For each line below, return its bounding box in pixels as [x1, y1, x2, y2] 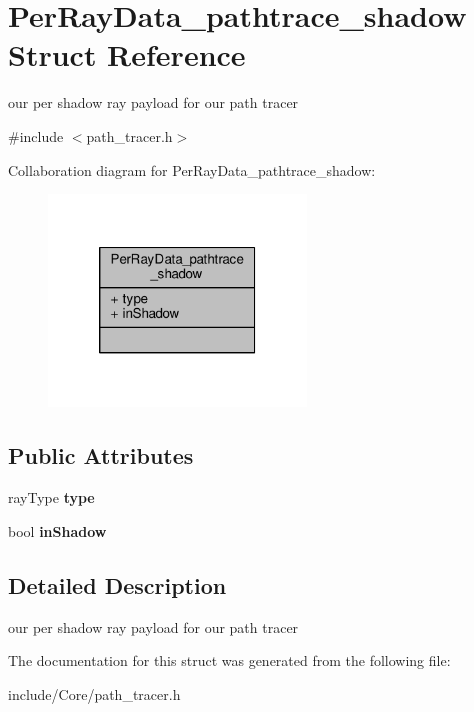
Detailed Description [8, 569, 227, 600]
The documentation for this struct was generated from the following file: [8, 650, 451, 671]
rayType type [8, 487, 95, 508]
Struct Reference [8, 34, 246, 75]
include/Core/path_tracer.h [8, 683, 181, 704]
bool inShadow [8, 520, 107, 541]
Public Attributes [8, 440, 194, 471]
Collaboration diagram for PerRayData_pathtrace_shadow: [8, 159, 376, 180]
